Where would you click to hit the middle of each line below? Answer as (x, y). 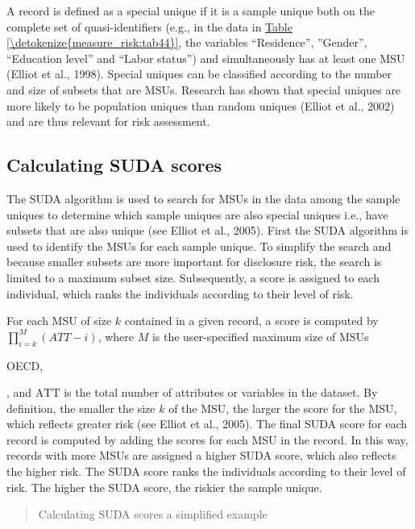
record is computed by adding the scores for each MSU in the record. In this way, (207, 439)
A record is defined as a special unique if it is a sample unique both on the (191, 10)
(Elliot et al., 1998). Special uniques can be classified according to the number (199, 74)
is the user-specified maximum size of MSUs (260, 336)
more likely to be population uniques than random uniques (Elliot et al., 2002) (201, 105)
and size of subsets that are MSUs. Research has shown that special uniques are (204, 89)
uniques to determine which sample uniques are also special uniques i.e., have (197, 214)
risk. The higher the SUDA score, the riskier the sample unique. (164, 487)
